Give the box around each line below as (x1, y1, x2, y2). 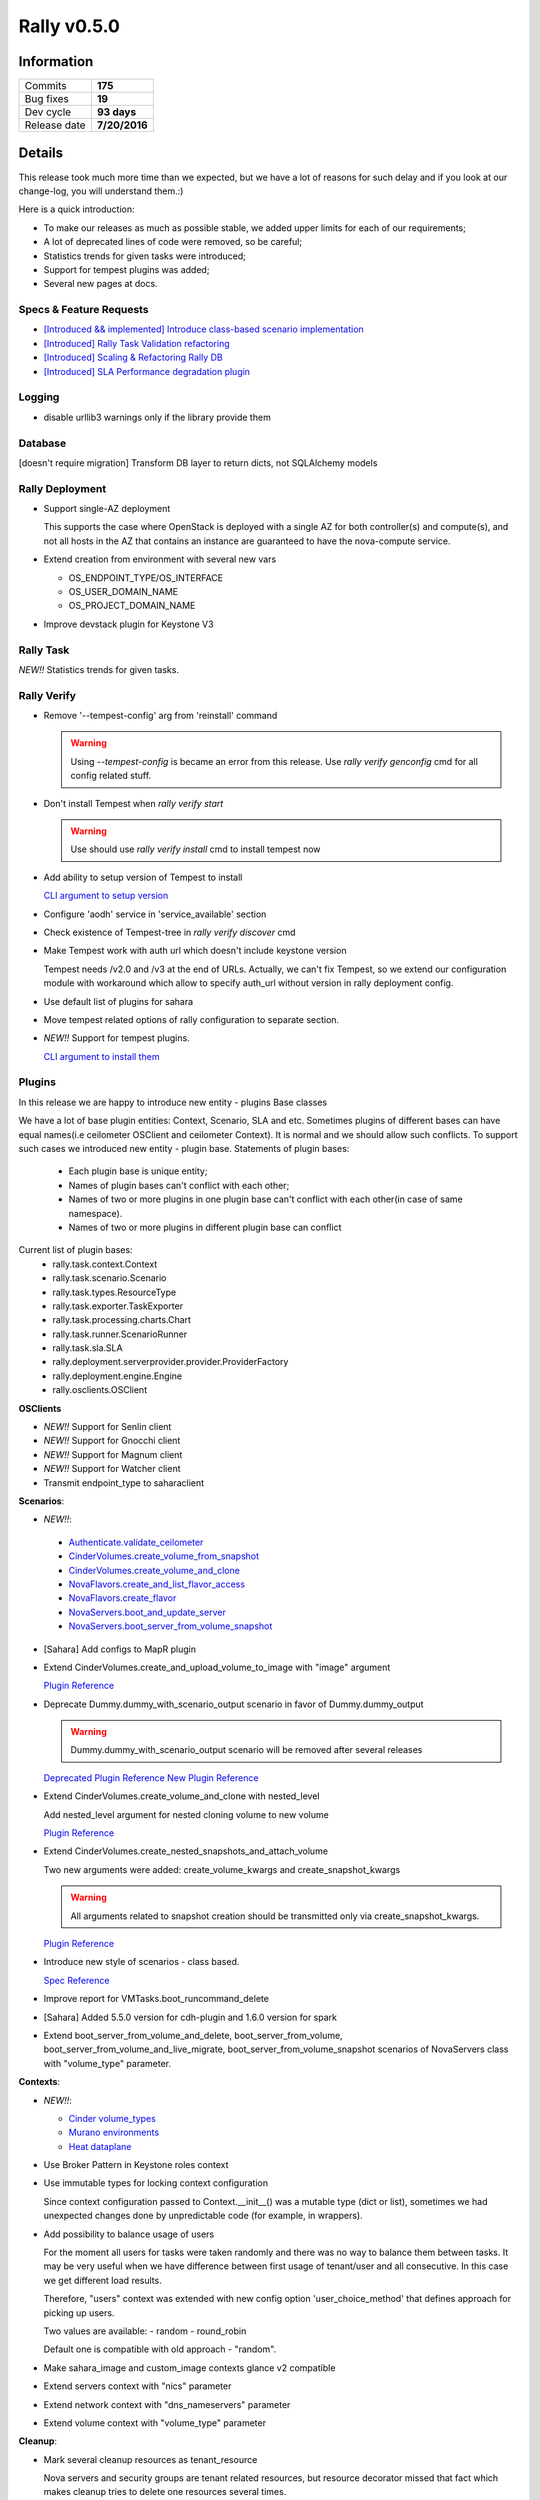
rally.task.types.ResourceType (52, 1286, 177, 1298)
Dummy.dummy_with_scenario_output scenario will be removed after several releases (70, 1744, 423, 1756)
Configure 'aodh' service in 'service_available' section (43, 908, 267, 920)
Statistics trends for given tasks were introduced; (43, 250, 247, 262)
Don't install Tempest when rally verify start (43, 797, 224, 809)
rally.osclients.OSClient (52, 1384, 148, 1396)
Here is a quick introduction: (18, 203, 135, 215)
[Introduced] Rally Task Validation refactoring (43, 337, 230, 349)
